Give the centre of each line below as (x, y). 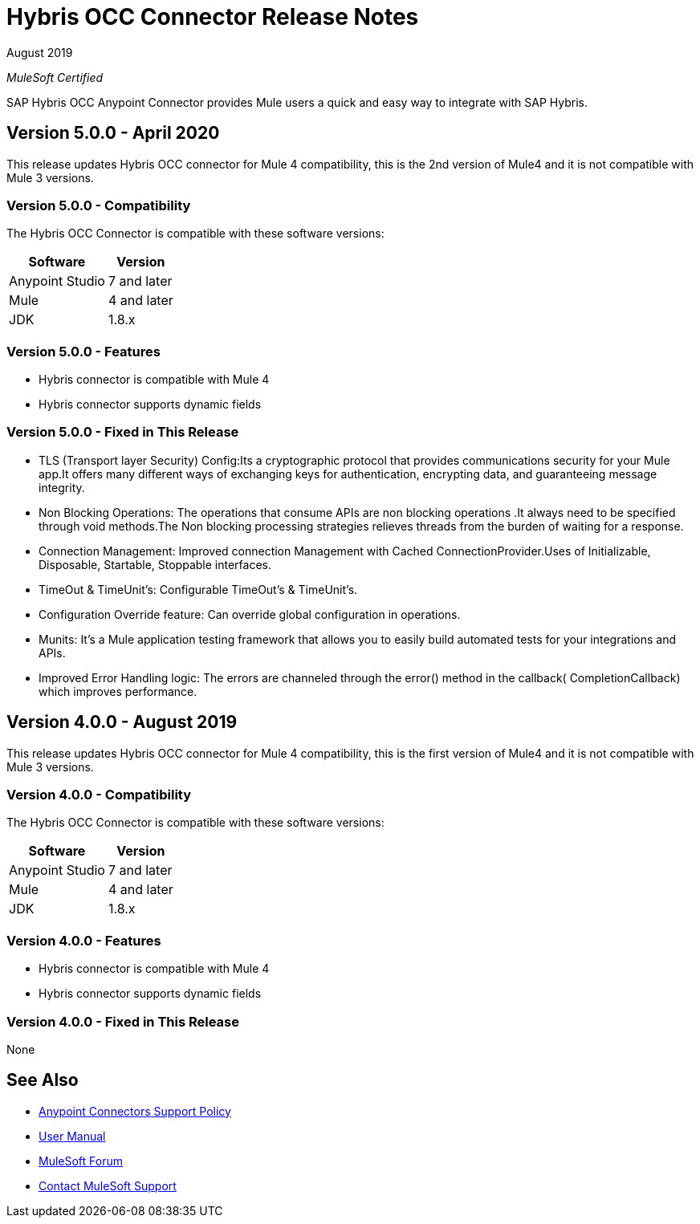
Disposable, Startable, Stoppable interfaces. (155, 564)
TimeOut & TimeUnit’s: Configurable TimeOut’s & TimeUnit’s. (198, 589)
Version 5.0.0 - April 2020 (113, 133)
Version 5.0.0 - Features (83, 351)
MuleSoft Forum (81, 1161)
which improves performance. (118, 691)
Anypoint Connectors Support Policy (135, 1111)
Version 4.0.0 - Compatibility (99, 795)
